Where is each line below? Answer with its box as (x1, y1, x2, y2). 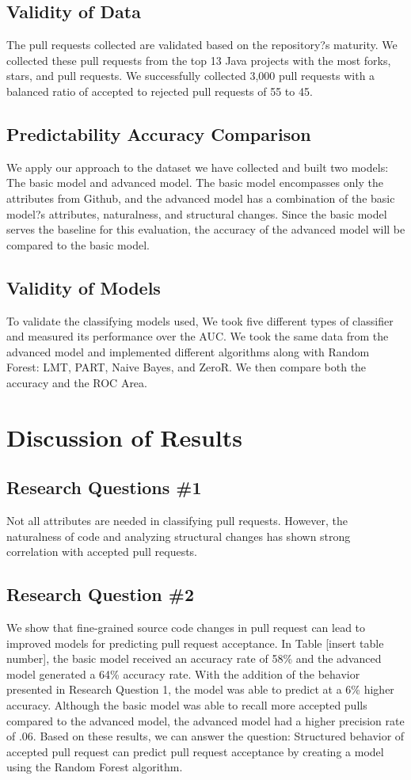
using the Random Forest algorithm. (6, 759, 183, 775)
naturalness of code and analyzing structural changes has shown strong (6, 527, 351, 544)
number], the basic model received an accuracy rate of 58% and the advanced (6, 650, 382, 667)
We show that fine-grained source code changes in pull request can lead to (6, 619, 366, 636)
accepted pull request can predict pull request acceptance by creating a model (6, 743, 384, 759)
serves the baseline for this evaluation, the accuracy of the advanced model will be (6, 221, 405, 238)
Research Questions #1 (6, 475, 202, 500)
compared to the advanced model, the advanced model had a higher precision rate (6, 712, 405, 729)
